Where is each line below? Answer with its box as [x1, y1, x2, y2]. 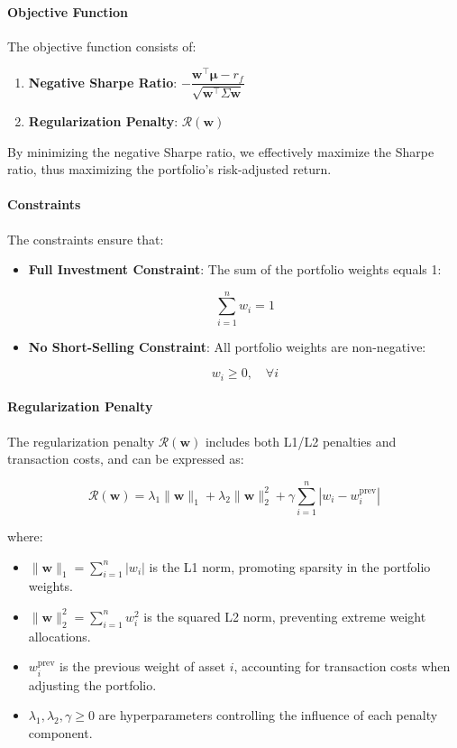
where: [7, 526, 43, 545]
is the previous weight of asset [59, 657, 225, 676]
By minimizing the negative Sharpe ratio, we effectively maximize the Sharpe [7, 142, 434, 161]
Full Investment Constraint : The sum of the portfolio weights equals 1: [28, 260, 442, 279]
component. [28, 723, 93, 742]
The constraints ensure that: [7, 229, 164, 248]
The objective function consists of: [7, 36, 197, 55]
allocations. [28, 626, 91, 645]
